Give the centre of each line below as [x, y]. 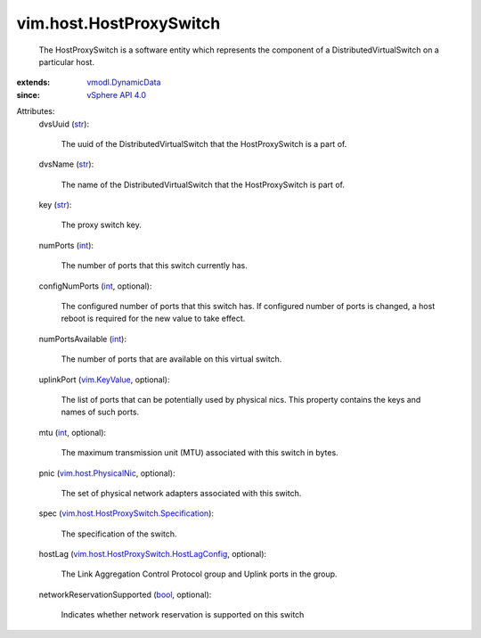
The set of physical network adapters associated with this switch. [181, 493]
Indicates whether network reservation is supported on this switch [183, 615]
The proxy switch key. [101, 225]
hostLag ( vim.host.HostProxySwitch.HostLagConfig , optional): [153, 554]
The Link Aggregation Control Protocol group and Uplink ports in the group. [199, 574]
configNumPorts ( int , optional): [95, 286]
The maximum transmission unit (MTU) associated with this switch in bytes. [200, 453]
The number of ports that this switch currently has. [155, 266]
